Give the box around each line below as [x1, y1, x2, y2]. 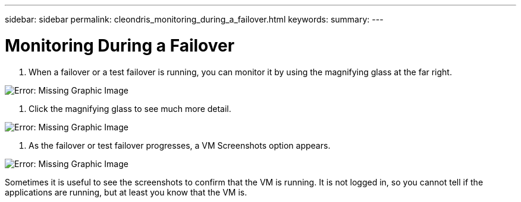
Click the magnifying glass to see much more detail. [29, 103, 231, 114]
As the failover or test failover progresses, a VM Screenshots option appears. [29, 140, 331, 150]
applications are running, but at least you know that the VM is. [5, 187, 247, 197]
